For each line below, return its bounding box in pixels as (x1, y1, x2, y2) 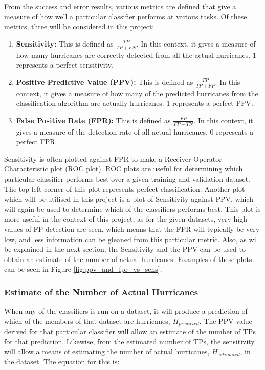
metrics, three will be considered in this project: (4, 21, 154, 32)
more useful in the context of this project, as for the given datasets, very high (4, 213, 247, 224)
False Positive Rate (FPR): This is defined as (16, 115, 171, 125)
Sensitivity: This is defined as (16, 38, 114, 49)
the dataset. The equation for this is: (4, 356, 120, 366)
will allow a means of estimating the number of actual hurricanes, (4, 346, 210, 357)
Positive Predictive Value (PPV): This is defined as (16, 76, 193, 87)
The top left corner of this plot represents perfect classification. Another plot (4, 183, 245, 194)
